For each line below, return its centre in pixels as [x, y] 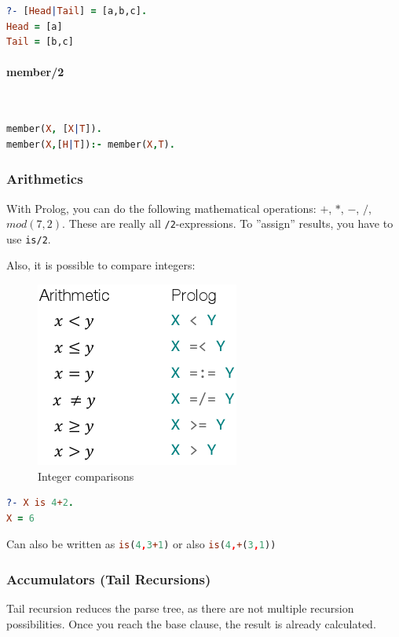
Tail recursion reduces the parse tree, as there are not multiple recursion [180, 608]
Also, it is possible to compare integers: [101, 265]
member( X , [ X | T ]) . [54, 129]
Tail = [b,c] [40, 42]
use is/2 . [29, 238]
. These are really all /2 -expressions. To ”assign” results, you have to [228, 223]
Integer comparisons [86, 476]
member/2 [35, 72]
